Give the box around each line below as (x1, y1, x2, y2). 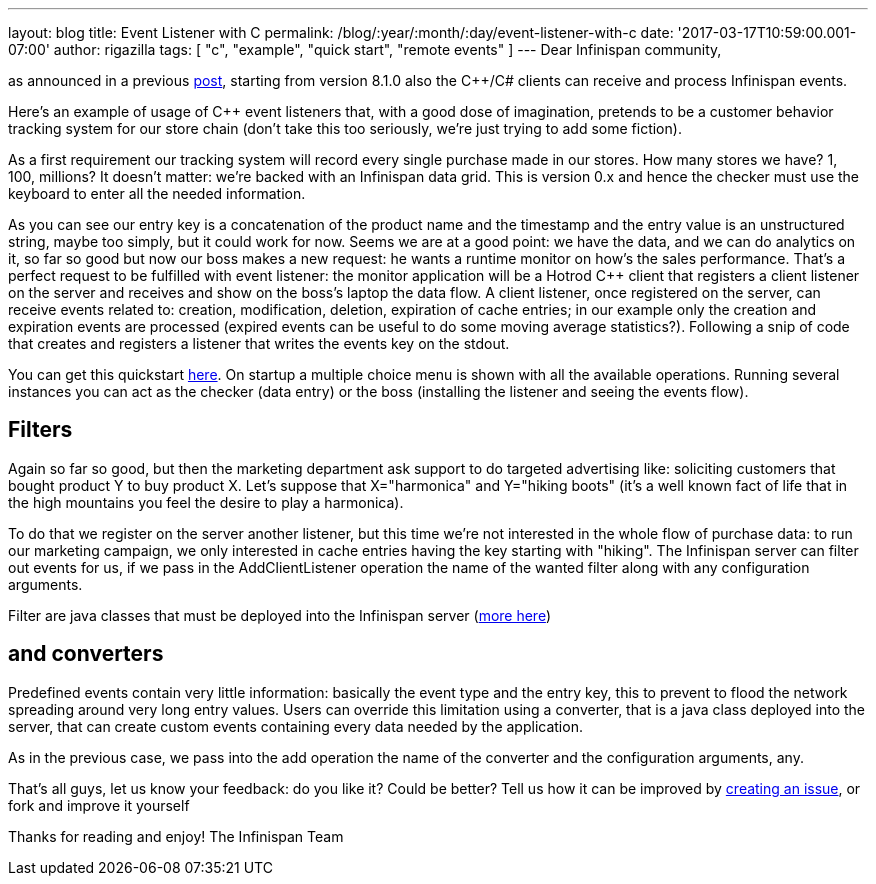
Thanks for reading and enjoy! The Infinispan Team (8, 827, 344, 845)
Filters (8, 417, 73, 443)
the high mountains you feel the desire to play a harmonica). (8, 493, 404, 511)
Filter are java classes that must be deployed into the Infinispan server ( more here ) (8, 606, 552, 624)
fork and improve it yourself (8, 796, 190, 814)
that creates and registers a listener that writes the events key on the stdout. (8, 335, 510, 352)
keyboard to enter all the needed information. (8, 185, 306, 202)
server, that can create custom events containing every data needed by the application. (8, 717, 583, 735)
